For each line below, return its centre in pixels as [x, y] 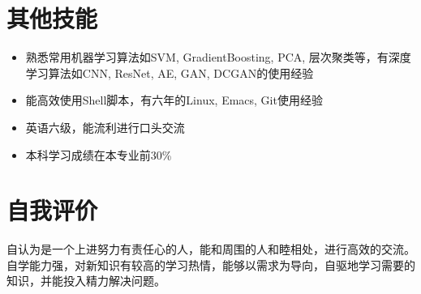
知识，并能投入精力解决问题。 [86, 281]
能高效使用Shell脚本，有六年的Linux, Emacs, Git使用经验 [174, 100]
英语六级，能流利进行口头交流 [105, 127]
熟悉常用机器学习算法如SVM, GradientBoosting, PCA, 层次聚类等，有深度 [218, 57]
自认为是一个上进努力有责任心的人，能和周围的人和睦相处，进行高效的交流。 [211, 249]
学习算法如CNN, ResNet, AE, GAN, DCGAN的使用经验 [170, 72]
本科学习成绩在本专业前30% [99, 154]
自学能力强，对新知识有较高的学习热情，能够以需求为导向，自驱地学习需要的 [211, 264]
